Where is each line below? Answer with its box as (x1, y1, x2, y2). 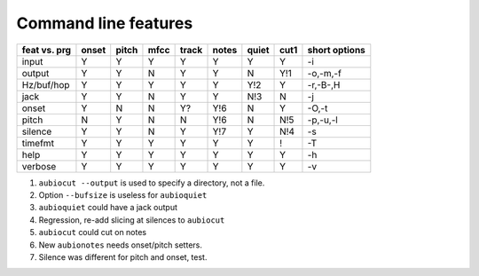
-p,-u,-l (307, 114, 339, 126)
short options (307, 43, 365, 56)
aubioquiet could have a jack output (38, 202, 177, 213)
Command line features (16, 13, 193, 33)
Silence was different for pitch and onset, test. (38, 251, 208, 262)
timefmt (21, 137, 55, 149)
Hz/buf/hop (21, 78, 70, 91)
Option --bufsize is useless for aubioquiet (38, 189, 208, 200)
